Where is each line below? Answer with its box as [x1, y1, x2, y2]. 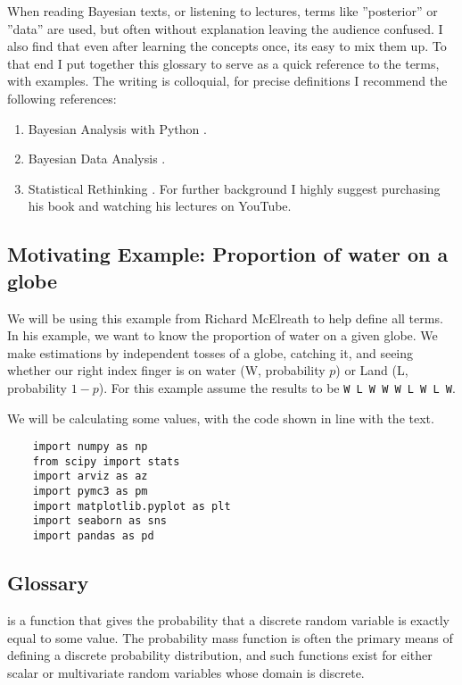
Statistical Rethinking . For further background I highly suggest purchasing [28, 179, 441, 197]
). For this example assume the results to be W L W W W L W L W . [98, 378, 456, 397]
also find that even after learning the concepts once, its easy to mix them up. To [7, 37, 447, 55]
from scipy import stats [32, 455, 180, 468]
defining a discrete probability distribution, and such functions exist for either [7, 646, 433, 664]
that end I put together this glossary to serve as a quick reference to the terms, [7, 54, 440, 72]
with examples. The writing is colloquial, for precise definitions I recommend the [7, 71, 448, 90]
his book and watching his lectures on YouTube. [28, 196, 292, 215]
